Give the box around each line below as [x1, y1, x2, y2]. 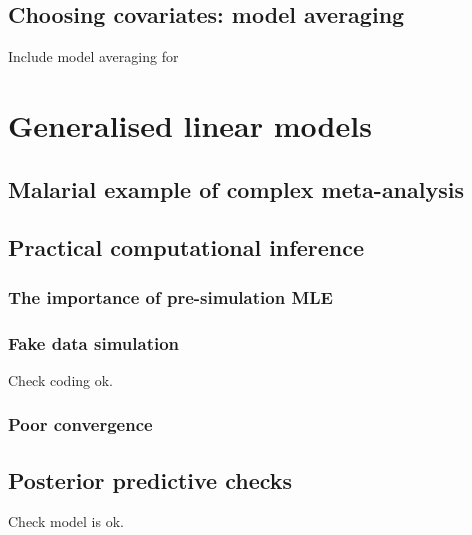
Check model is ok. [8, 511, 124, 532]
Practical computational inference [8, 232, 364, 263]
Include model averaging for [8, 46, 179, 67]
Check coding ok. [8, 369, 113, 390]
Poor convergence [8, 412, 153, 437]
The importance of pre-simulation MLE [8, 284, 333, 309]
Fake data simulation [8, 330, 180, 355]
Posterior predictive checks [8, 464, 293, 495]
